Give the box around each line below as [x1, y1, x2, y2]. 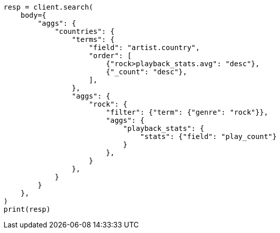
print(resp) [4, 205, 51, 213]
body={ [20, 11, 47, 19]
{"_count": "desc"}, [106, 68, 187, 76]
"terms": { [71, 35, 115, 43]
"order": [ [89, 52, 132, 60]
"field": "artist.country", [89, 43, 200, 52]
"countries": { [55, 27, 115, 35]
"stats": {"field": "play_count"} [140, 132, 277, 141]
